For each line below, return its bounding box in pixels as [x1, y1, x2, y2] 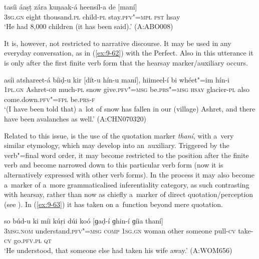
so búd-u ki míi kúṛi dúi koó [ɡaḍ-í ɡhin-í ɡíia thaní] [4, 215, 163, 226]
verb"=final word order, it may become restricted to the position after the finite [4, 149, 249, 160]
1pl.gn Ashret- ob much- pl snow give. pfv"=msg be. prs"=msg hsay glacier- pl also [4, 84, 249, 94]
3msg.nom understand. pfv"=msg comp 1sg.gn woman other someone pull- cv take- [4, 225, 253, 235]
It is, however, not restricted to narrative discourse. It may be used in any [4, 37, 231, 48]
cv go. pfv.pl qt [4, 235, 52, 245]
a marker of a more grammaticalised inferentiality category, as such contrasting [4, 179, 249, 189]
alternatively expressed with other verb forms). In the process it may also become [4, 169, 254, 179]
